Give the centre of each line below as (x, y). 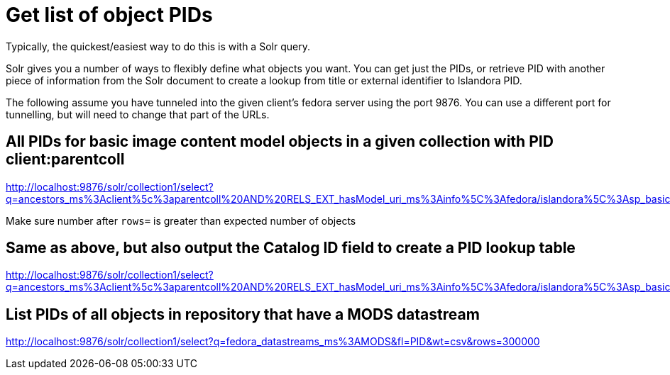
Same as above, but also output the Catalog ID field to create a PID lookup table (291, 248)
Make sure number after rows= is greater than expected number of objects (181, 220)
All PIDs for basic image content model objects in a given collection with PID (280, 142)
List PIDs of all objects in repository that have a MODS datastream (243, 314)
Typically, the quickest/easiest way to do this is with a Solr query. (158, 46)
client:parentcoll (65, 159)
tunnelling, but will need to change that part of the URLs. (138, 114)
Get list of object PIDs (109, 15)
